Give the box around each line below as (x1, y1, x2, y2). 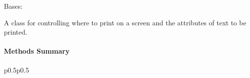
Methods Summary (4, 46, 70, 56)
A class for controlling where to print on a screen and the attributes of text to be (4, 17, 247, 27)
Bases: (4, 1, 23, 11)
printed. (4, 27, 27, 37)
